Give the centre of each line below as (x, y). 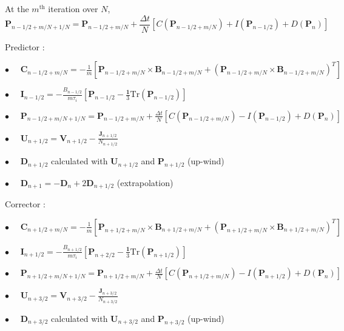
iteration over (73, 8)
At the (17, 8)
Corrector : (25, 204)
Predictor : (25, 46)
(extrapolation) (145, 182)
